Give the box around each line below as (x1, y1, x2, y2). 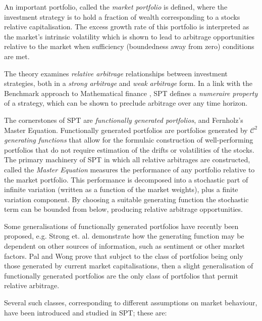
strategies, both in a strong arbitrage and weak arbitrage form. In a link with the (4, 78, 253, 88)
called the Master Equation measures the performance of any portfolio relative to (4, 164, 255, 174)
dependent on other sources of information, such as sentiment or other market (4, 241, 245, 251)
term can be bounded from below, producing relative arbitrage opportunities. (4, 204, 243, 214)
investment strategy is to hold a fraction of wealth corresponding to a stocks (4, 11, 240, 22)
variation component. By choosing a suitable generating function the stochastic (4, 194, 249, 204)
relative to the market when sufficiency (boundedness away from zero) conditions (4, 41, 254, 52)
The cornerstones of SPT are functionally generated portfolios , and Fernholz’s (4, 114, 243, 125)
